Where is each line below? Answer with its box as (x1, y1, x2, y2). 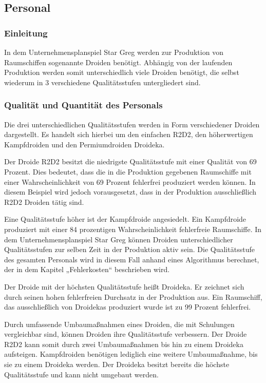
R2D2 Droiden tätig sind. (4, 196, 84, 207)
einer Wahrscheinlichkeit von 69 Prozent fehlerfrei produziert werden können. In (4, 176, 256, 187)
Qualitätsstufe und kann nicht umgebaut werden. (4, 369, 159, 379)
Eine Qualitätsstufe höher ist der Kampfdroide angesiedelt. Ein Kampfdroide (4, 214, 246, 224)
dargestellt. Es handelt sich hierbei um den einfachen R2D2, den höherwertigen (4, 129, 253, 140)
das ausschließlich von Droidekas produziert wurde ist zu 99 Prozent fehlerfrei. (4, 301, 251, 312)
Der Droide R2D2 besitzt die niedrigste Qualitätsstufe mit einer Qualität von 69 (4, 156, 257, 167)
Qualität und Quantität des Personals (4, 99, 163, 111)
